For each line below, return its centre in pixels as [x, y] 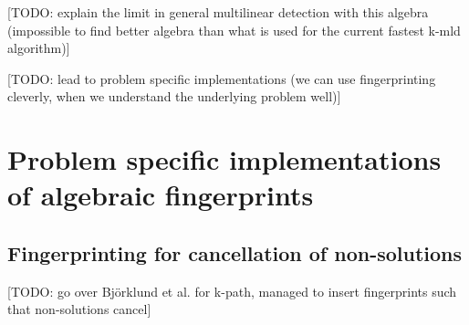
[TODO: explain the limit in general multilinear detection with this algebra [218, 12]
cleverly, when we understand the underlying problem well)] [174, 96]
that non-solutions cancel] [79, 309]
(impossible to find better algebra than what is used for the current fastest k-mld [234, 30]
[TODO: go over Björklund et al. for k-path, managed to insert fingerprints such [232, 291]
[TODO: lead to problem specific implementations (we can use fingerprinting [222, 78]
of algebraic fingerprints [161, 195]
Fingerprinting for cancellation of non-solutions [235, 252]
